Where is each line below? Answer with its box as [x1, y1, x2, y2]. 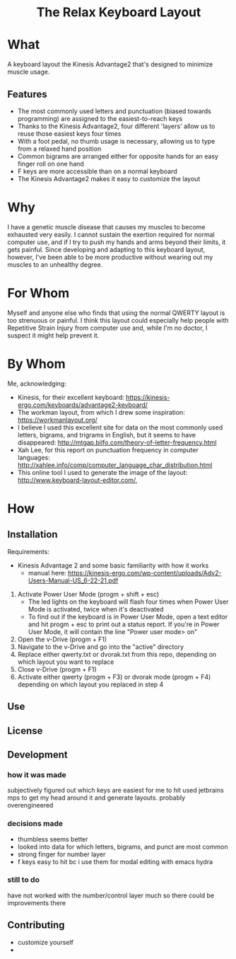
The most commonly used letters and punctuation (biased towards [17, 107, 212, 115]
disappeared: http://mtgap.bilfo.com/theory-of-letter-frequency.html [17, 438, 217, 447]
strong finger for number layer [17, 850, 106, 858]
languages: [17, 453, 51, 461]
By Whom [7, 356, 66, 372]
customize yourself [17, 938, 74, 946]
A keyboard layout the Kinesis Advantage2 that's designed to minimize [7, 60, 213, 69]
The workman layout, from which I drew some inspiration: [17, 408, 185, 416]
